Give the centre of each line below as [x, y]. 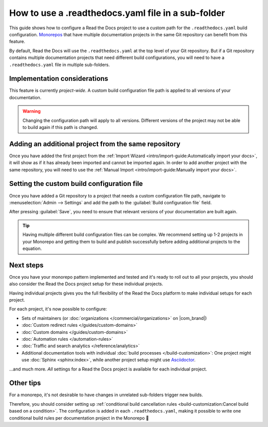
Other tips [25, 383]
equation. [32, 248]
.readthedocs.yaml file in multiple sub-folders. [60, 64]
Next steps [26, 265]
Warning [32, 111]
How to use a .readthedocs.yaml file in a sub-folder [117, 13]
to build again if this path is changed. [60, 127]
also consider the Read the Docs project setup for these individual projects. [86, 284]
